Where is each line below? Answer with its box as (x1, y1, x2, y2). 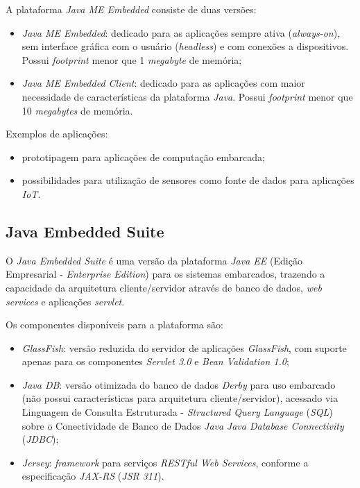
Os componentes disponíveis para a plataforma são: (6, 317, 223, 332)
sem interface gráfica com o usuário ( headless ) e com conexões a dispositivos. (22, 39, 349, 53)
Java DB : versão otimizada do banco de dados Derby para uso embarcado (22, 377, 336, 392)
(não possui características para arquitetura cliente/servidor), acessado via (22, 391, 338, 405)
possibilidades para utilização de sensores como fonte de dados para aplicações (22, 173, 354, 187)
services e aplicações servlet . (6, 294, 125, 308)
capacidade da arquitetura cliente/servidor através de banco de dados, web (6, 280, 322, 294)
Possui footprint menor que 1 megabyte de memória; (22, 52, 242, 67)
